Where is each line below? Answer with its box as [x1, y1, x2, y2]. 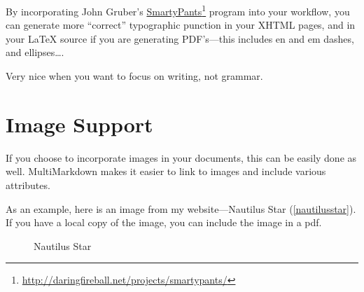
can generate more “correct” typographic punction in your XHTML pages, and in [6, 18, 356, 32]
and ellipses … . [6, 45, 64, 60]
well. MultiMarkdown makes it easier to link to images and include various [6, 164, 326, 179]
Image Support [6, 109, 153, 138]
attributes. [6, 177, 50, 192]
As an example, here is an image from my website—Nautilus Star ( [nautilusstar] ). [6, 201, 356, 216]
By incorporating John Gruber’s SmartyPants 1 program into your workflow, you [6, 2, 350, 18]
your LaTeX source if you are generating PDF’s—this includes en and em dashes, [6, 31, 354, 46]
